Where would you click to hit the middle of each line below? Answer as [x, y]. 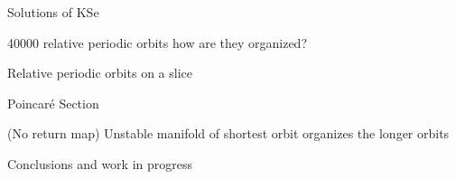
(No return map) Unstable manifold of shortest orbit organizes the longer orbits [228, 133]
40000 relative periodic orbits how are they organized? [158, 42]
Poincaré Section [53, 103]
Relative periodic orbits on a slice [100, 73]
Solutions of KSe [53, 12]
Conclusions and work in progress [100, 163]
